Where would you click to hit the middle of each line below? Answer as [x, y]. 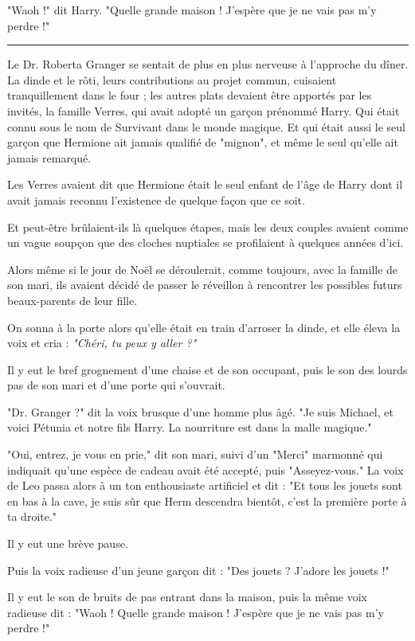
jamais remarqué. [49, 157]
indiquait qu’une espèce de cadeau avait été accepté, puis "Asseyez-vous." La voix [206, 469]
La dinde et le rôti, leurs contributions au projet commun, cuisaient [172, 79]
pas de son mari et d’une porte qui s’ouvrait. [116, 385]
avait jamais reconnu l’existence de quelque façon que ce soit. [156, 199]
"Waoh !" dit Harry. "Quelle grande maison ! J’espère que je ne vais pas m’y [192, 10]
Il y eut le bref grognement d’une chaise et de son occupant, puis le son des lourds [207, 369]
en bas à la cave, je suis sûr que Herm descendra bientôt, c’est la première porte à [207, 500]
